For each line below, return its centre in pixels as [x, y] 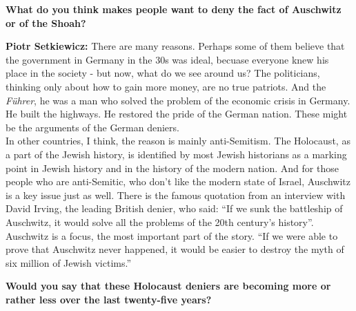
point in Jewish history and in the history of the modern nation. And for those [172, 168]
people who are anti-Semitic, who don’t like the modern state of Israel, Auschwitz [178, 181]
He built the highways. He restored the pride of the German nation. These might [177, 114]
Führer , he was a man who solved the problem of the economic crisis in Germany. [178, 100]
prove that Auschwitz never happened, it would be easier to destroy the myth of [175, 249]
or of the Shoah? [46, 22]
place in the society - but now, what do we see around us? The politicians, [163, 73]
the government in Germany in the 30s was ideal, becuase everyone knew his [167, 59]
